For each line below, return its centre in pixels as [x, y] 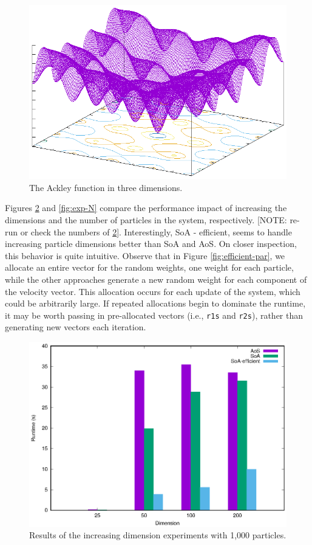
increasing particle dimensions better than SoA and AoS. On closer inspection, [151, 244]
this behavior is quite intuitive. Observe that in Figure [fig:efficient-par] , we [145, 255]
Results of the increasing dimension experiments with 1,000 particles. [158, 535]
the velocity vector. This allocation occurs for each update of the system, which [153, 291]
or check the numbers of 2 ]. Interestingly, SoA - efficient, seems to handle [156, 231]
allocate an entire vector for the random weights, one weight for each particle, [149, 267]
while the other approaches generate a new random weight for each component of [156, 279]
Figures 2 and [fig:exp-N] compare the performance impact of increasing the [146, 208]
